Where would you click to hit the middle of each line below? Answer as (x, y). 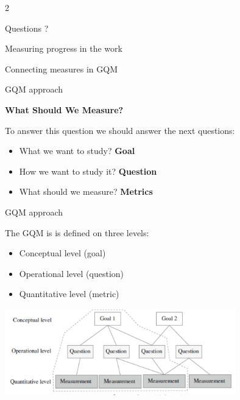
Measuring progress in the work (64, 48)
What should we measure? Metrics (86, 191)
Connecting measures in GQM (62, 68)
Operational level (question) (72, 273)
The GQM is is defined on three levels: (77, 232)
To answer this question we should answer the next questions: (120, 130)
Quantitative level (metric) (69, 294)
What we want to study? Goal (77, 151)
